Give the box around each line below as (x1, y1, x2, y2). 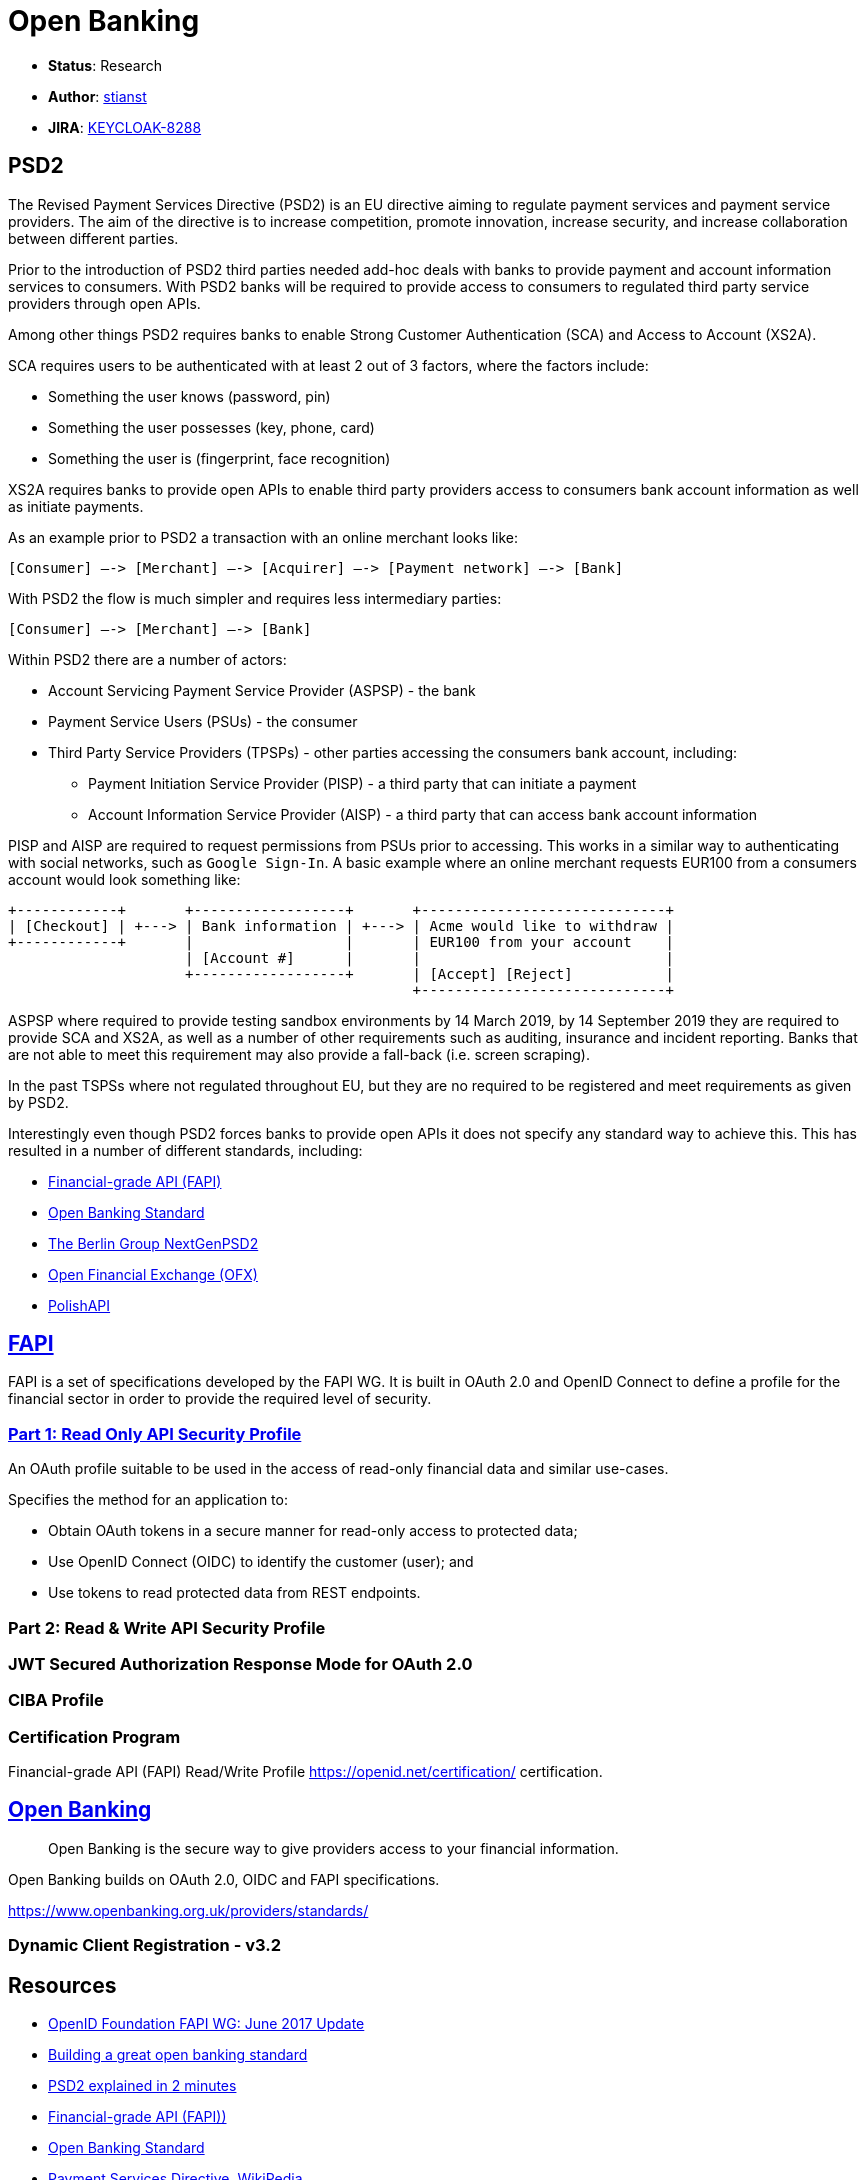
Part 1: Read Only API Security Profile (8, 1423, 302, 1444)
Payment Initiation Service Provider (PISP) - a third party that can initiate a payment (88, 774, 637, 792)
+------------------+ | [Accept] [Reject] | (185, 965, 674, 982)
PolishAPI (48, 1296, 111, 1314)
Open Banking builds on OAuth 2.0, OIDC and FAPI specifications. (8, 1870, 440, 1888)
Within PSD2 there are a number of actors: (8, 650, 287, 668)
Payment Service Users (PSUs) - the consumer (48, 712, 358, 730)
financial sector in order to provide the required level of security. (8, 1390, 432, 1408)
